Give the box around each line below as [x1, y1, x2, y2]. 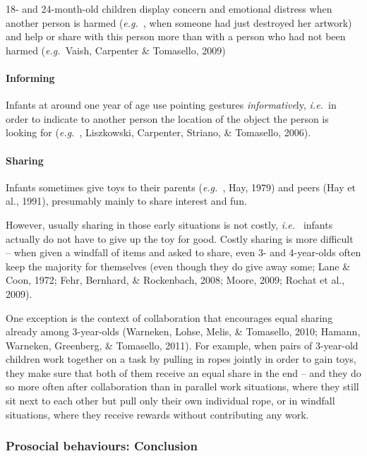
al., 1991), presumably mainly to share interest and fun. [6, 193, 247, 208]
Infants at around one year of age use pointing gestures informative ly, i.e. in [6, 97, 337, 112]
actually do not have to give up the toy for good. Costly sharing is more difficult [6, 231, 354, 246]
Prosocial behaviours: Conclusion [6, 437, 198, 455]
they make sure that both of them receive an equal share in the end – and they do [6, 365, 361, 380]
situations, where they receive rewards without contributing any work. [6, 407, 309, 421]
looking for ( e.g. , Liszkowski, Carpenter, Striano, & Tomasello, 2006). [6, 125, 311, 140]
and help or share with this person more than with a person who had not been [6, 29, 346, 44]
